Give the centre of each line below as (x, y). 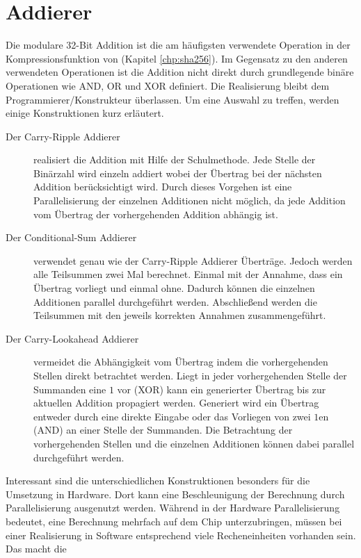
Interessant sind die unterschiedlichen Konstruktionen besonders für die (158, 481)
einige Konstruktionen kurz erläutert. (85, 113)
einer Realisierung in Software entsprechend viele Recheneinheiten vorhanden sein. (181, 535)
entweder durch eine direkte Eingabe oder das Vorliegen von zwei (172, 416)
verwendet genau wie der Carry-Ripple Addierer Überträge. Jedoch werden (193, 260)
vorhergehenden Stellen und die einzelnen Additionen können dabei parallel (194, 443)
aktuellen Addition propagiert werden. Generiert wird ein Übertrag (176, 403)
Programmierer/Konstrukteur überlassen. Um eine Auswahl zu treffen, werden (173, 99)
